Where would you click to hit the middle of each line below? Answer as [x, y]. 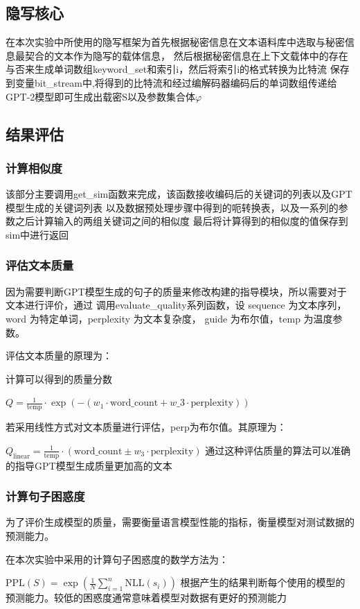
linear [22, 456]
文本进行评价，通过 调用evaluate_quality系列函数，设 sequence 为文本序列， [176, 305]
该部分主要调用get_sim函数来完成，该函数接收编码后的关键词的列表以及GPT [179, 194]
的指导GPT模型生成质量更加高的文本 [89, 465]
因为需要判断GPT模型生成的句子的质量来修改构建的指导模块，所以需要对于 [176, 291]
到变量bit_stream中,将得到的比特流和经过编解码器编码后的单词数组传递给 [171, 82]
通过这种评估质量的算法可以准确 [278, 450]
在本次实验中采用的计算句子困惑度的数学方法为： [117, 559]
